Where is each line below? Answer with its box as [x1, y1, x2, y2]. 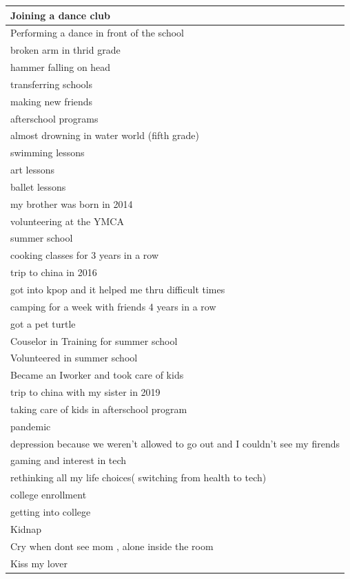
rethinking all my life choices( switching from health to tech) [10, 470, 267, 485]
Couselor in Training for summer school [10, 333, 178, 348]
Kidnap [10, 521, 42, 536]
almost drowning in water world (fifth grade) [10, 128, 200, 143]
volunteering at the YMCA [10, 213, 124, 228]
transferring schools [10, 76, 92, 91]
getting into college [10, 504, 91, 518]
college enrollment [10, 487, 87, 502]
